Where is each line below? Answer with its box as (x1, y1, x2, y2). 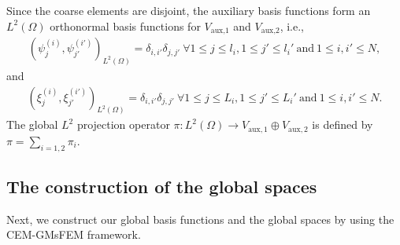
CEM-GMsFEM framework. (6, 226, 141, 243)
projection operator (76, 116, 170, 133)
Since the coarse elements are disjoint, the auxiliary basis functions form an (6, 2, 371, 18)
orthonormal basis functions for (50, 17, 201, 34)
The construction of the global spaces (6, 174, 317, 199)
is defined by (312, 116, 373, 133)
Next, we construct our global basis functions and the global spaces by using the (6, 210, 394, 227)
